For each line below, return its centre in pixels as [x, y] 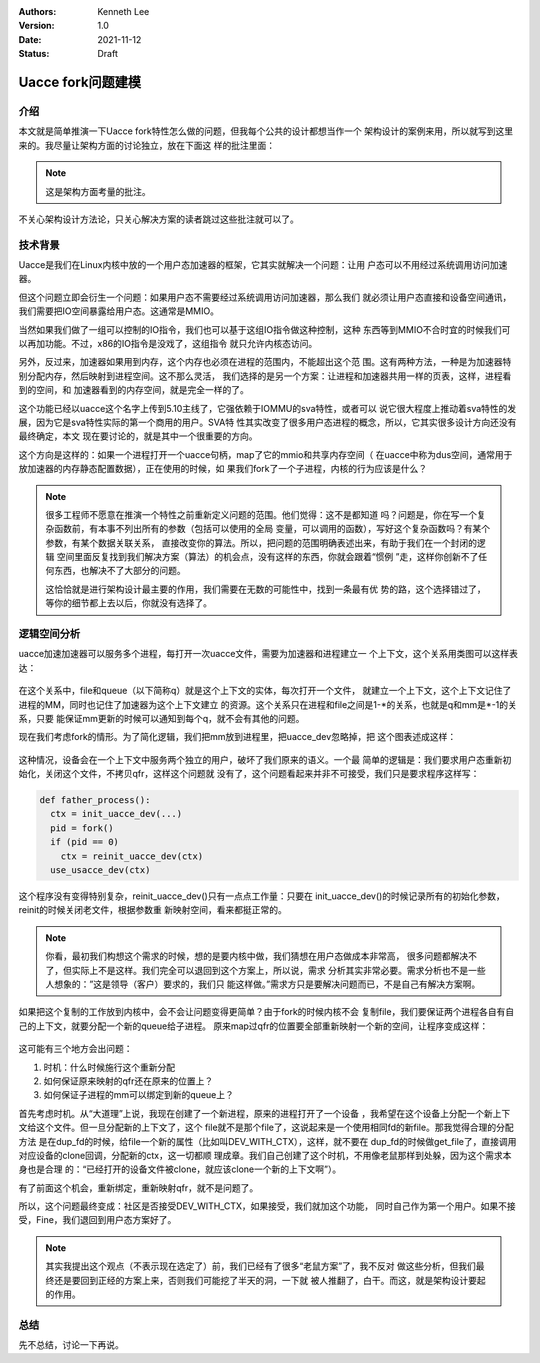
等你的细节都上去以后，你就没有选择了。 [128, 603]
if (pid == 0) [85, 842]
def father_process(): [95, 800]
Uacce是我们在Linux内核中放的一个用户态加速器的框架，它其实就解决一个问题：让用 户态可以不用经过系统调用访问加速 [263, 265]
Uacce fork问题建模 [80, 81]
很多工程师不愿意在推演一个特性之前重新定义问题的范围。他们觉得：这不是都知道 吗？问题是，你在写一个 [261, 514]
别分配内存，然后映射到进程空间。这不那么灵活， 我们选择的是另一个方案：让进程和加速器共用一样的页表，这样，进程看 [265, 376]
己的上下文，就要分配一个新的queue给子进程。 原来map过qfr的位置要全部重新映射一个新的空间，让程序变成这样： [253, 1026]
